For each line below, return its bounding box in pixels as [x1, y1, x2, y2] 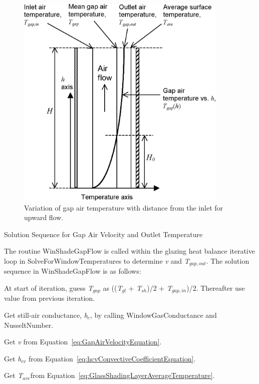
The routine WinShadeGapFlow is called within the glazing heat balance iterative [4, 246, 255, 256]
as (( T [103, 282, 122, 293]
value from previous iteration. [4, 293, 95, 303]
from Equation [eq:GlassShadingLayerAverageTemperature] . [30, 370, 215, 380]
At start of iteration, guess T [4, 282, 93, 293]
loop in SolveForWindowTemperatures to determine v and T [4, 255, 189, 266]
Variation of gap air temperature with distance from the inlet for [24, 202, 223, 213]
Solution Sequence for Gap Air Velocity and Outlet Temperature [4, 229, 203, 239]
